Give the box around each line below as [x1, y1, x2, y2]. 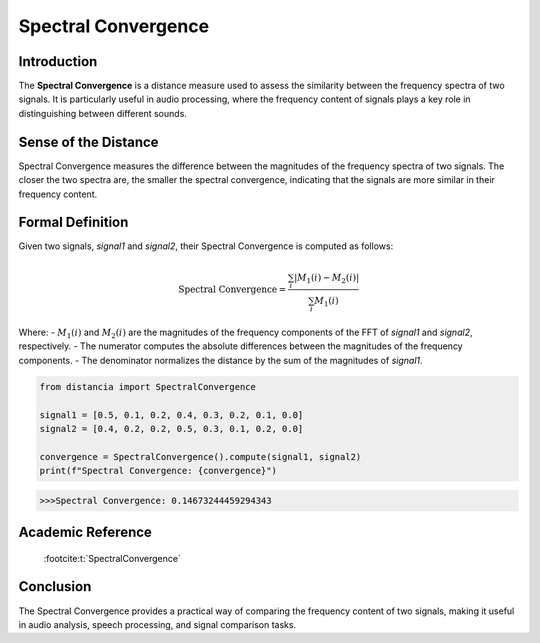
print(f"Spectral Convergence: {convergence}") [39, 465, 277, 477]
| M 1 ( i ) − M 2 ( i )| [293, 271, 360, 285]
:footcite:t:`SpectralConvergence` [43, 552, 182, 564]
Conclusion [18, 578, 92, 595]
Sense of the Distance [18, 133, 159, 150]
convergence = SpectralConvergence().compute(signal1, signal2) [39, 451, 362, 462]
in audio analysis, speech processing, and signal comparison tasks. [18, 618, 297, 630]
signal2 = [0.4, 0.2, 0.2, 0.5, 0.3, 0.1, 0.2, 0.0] [39, 423, 304, 434]
